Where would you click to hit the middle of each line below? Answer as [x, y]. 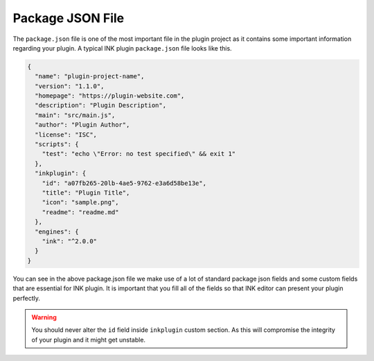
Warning [44, 317]
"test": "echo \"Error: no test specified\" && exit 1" [139, 154]
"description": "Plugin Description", [100, 105]
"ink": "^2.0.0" [69, 241]
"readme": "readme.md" [80, 212]
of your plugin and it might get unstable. [88, 340]
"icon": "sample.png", [80, 202]
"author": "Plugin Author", [82, 125]
